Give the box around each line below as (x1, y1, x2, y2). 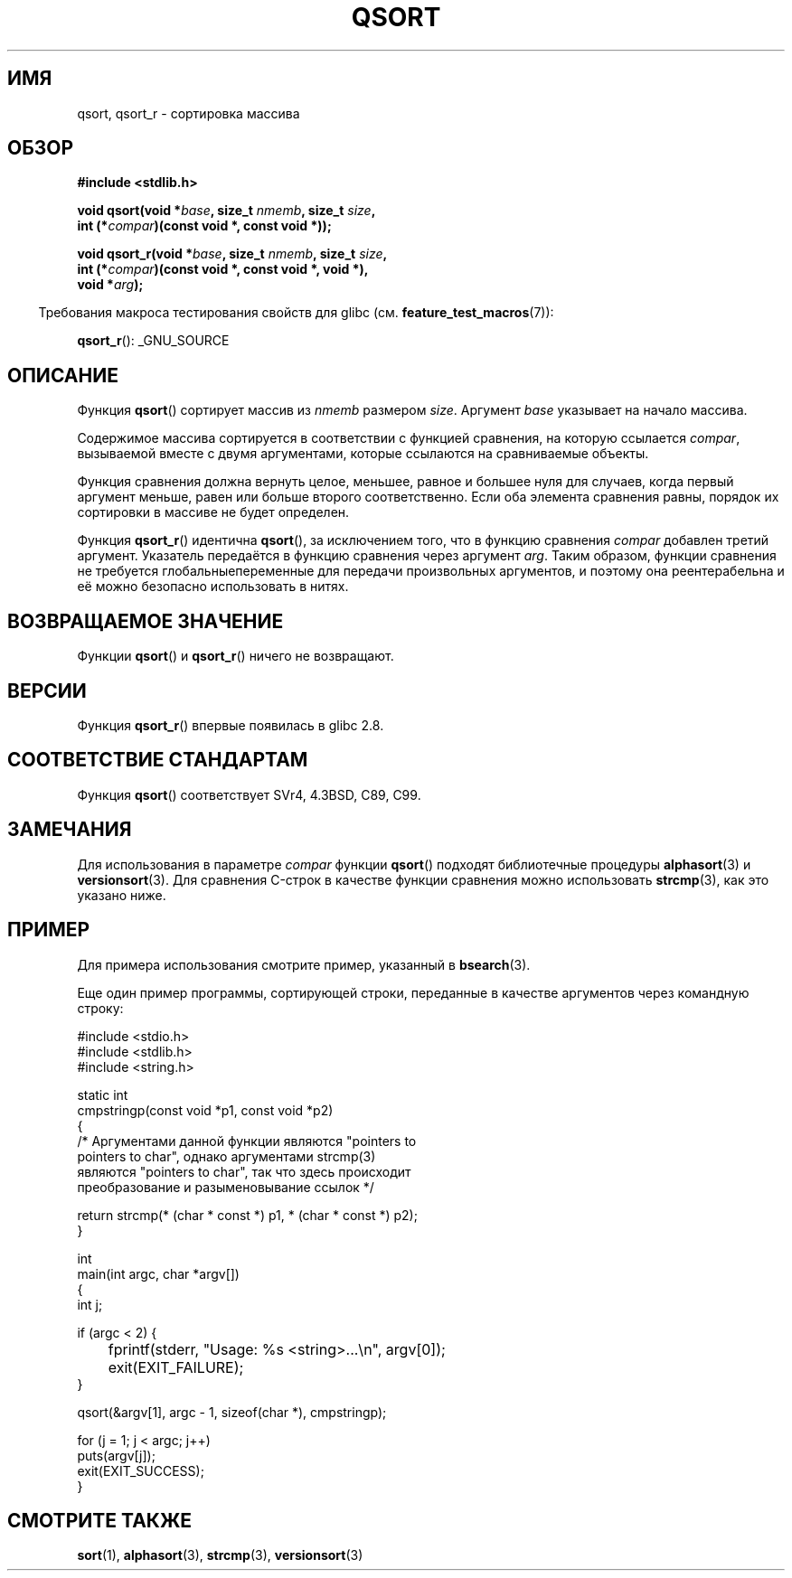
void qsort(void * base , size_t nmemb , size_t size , (77, 202, 376, 219)
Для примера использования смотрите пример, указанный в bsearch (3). (77, 956, 531, 972)
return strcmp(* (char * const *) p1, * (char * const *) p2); (77, 1207, 418, 1223)
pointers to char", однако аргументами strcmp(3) (77, 1148, 376, 1164)
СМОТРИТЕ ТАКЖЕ (7, 1508, 193, 1532)
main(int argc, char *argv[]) (77, 1265, 240, 1282)
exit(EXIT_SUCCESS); (77, 1462, 204, 1479)
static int (77, 1086, 128, 1103)
